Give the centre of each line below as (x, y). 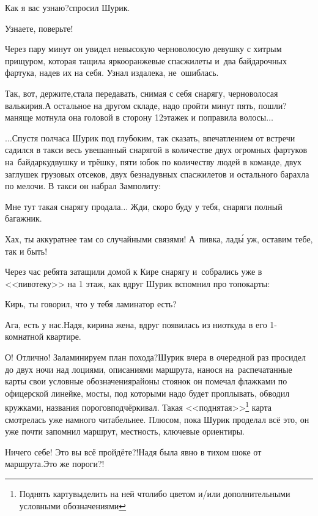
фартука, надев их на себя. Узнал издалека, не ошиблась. (112, 73)
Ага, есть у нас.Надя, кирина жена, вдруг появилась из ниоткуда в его (136, 324)
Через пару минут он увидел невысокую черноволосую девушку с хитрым (143, 49)
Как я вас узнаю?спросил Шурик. (68, 7)
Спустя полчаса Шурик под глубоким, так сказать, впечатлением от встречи (153, 137)
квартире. (64, 336)
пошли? (272, 105)
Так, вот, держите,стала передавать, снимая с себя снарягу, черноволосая (142, 93)
